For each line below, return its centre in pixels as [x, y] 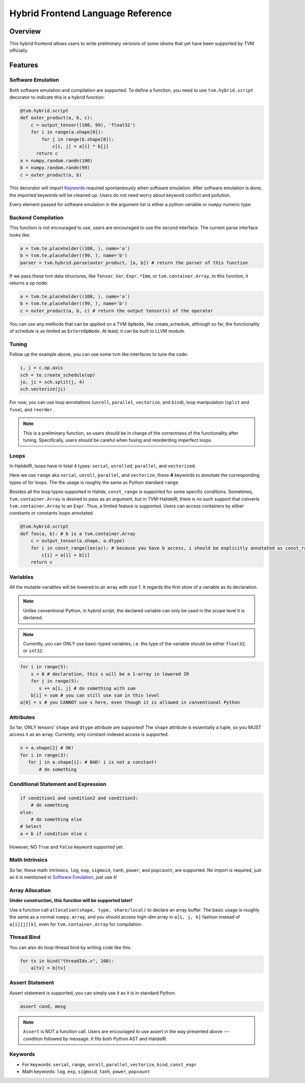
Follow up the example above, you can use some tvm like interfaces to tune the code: [99, 354]
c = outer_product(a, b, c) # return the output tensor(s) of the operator [117, 311]
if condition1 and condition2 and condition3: [79, 798]
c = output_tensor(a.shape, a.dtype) [78, 541]
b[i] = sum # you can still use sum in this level [95, 695]
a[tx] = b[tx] [48, 968]
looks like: [20, 235]
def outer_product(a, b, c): [56, 118]
